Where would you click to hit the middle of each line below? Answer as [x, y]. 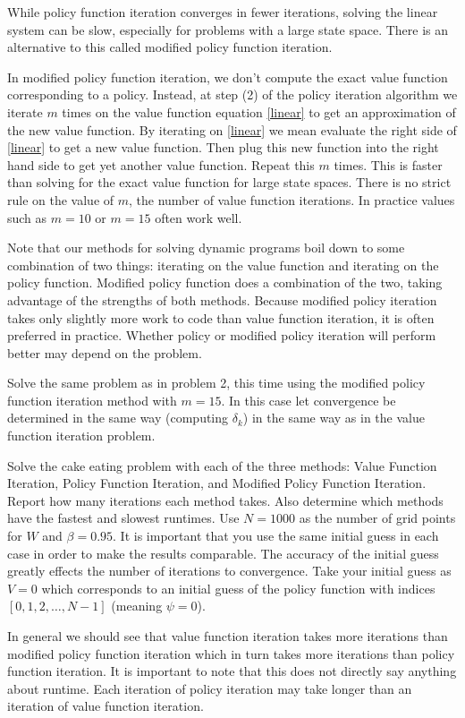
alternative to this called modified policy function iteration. [170, 47]
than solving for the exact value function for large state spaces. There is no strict [229, 182]
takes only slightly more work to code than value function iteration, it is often [221, 317]
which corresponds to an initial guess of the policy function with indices [238, 588]
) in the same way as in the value [334, 418]
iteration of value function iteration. [106, 706]
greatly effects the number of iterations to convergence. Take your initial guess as [229, 571]
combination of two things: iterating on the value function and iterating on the [223, 265]
